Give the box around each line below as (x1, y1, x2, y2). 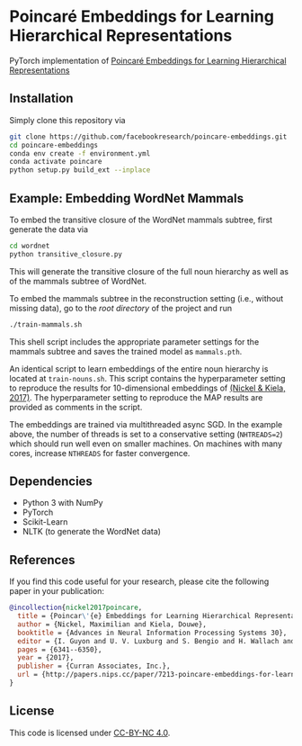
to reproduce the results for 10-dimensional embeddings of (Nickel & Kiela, (9, 382, 286, 393)
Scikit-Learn (22, 517, 68, 527)
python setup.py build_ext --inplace (9, 166, 151, 175)
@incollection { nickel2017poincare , (9, 603, 143, 613)
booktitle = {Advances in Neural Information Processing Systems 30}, (17, 628, 288, 637)
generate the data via (9, 223, 88, 235)
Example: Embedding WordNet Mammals (9, 191, 244, 206)
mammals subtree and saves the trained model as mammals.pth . (9, 346, 243, 356)
